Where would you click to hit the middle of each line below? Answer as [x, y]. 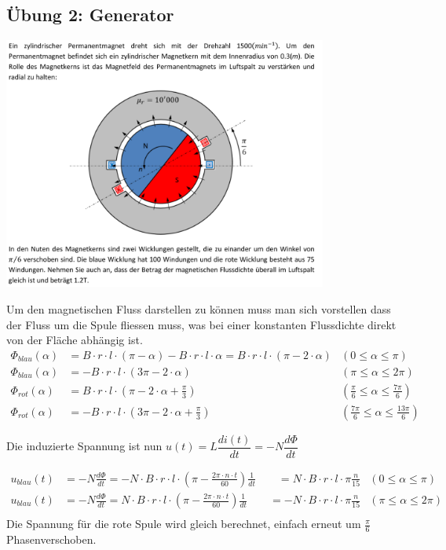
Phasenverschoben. [51, 539]
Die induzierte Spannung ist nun [84, 446]
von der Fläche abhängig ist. [75, 340]
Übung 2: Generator [90, 15]
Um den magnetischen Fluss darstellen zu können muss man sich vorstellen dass [199, 308]
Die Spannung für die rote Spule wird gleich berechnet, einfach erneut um [184, 524]
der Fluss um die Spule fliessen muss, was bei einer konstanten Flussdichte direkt [201, 324]
